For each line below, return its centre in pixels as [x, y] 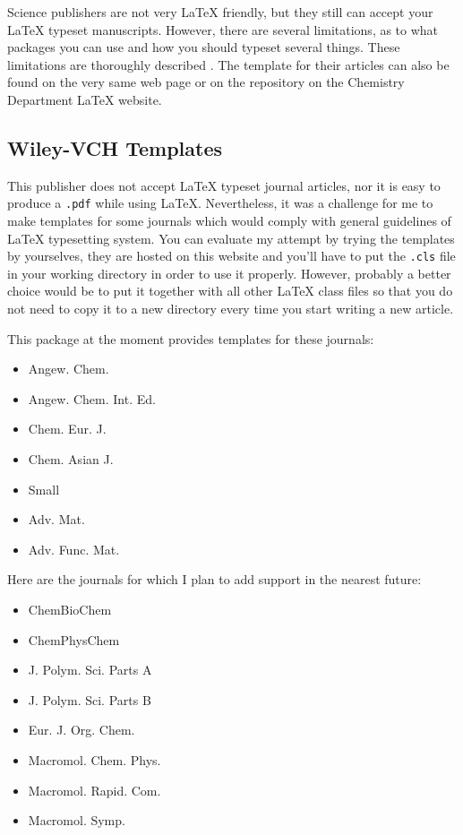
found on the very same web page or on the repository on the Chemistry [206, 82]
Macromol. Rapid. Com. [94, 790]
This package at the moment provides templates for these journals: [191, 338]
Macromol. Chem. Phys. [94, 759]
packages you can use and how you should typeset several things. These [204, 47]
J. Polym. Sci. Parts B [90, 699]
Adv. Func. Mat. [74, 549]
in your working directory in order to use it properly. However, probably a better [229, 273]
